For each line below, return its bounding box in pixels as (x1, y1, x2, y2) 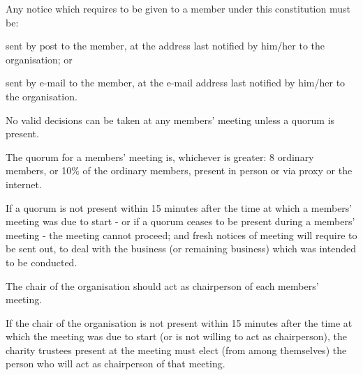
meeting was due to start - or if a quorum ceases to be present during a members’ (6, 214, 355, 229)
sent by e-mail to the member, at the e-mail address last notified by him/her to (6, 75, 346, 90)
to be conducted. (6, 254, 77, 269)
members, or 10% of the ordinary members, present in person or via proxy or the (6, 163, 353, 178)
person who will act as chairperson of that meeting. (6, 356, 225, 371)
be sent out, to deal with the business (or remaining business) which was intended (6, 241, 356, 256)
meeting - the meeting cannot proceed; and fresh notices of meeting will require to (6, 227, 357, 242)
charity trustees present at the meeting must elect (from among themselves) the (6, 342, 347, 357)
